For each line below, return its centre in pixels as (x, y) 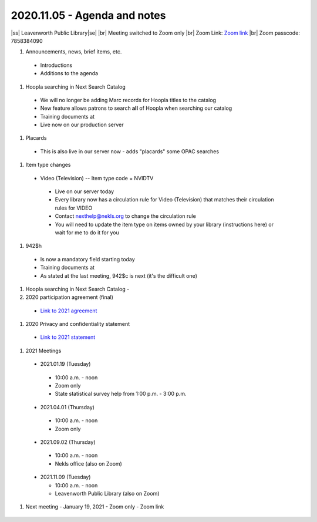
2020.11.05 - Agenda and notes (88, 15)
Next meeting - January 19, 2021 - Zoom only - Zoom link (95, 507)
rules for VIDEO (74, 208)
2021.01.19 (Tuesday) (65, 364)
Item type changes (48, 165)
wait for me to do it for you (87, 233)
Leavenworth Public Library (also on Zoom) (107, 493)
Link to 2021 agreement (69, 311)
